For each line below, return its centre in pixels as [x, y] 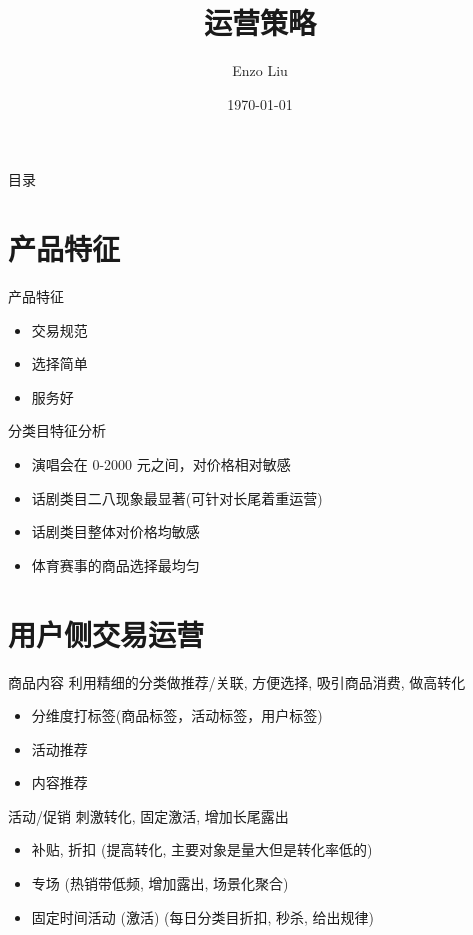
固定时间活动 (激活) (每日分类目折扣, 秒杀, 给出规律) [203, 916]
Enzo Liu [260, 70]
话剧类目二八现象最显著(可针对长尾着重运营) [177, 497]
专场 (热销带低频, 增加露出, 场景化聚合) [160, 883]
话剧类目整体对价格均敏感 [115, 531]
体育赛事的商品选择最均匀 [115, 564]
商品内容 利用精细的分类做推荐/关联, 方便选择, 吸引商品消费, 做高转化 [237, 681]
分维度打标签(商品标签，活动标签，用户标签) [177, 715]
